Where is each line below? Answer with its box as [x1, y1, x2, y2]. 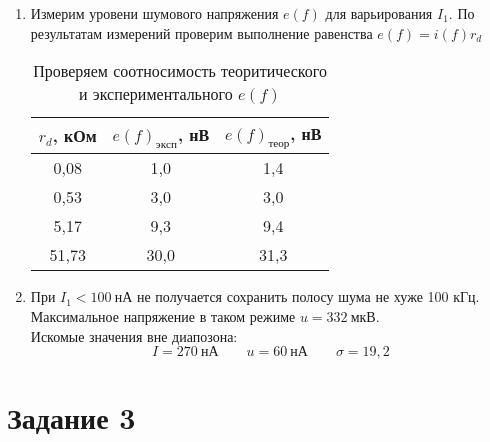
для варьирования [325, 3, 433, 23]
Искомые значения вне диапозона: [30, 325, 238, 346]
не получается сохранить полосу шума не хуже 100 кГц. [136, 286, 480, 307]
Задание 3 [7, 397, 136, 438]
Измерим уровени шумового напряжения [30, 3, 279, 23]
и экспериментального [78, 82, 233, 106]
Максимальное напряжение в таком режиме [30, 305, 296, 326]
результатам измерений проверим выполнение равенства [30, 22, 373, 43]
